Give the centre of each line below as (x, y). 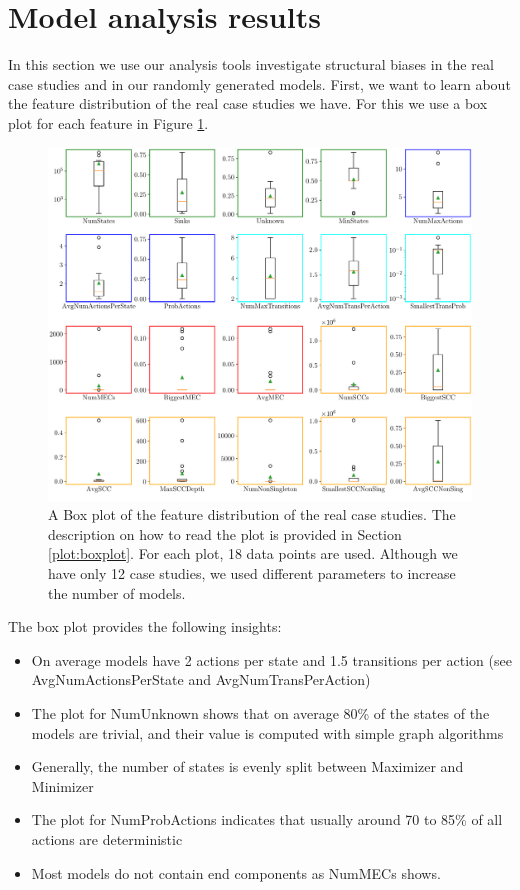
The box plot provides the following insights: (145, 626)
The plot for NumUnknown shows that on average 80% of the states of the (260, 713)
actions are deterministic (107, 839)
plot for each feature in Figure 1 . (108, 122)
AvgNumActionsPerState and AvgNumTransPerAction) (201, 679)
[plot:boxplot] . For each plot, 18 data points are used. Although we (253, 553)
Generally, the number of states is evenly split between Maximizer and (247, 766)
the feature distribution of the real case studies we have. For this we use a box (248, 103)
